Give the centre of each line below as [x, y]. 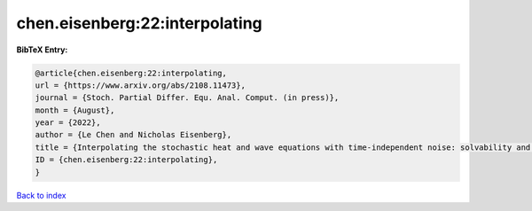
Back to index [41, 195]
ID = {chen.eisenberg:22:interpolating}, [126, 160]
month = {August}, [75, 110]
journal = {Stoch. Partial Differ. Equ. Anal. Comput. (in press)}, [187, 98]
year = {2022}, [68, 123]
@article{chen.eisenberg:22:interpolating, [131, 73]
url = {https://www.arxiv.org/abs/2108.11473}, [140, 85]
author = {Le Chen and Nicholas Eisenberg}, [133, 135]
